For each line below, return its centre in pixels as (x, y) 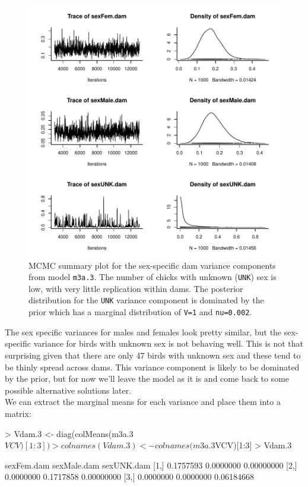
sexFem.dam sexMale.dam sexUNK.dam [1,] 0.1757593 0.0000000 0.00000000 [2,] (151, 465)
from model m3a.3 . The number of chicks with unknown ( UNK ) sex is (153, 277)
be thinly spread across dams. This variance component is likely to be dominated (152, 367)
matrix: (18, 413)
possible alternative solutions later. (68, 390)
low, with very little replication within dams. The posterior (136, 288)
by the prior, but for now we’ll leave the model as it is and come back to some (147, 378)
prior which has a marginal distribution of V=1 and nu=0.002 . (140, 312)
